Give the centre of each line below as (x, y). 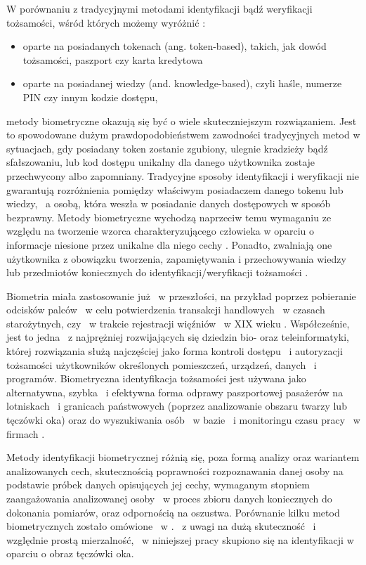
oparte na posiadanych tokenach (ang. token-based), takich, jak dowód (175, 46)
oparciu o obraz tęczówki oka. (70, 553)
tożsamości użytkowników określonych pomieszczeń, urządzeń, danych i (162, 364)
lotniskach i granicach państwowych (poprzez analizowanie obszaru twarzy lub (177, 406)
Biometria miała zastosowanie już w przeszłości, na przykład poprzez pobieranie (181, 296)
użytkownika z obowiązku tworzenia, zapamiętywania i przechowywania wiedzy (176, 258)
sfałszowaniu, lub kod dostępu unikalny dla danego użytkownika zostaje (161, 162)
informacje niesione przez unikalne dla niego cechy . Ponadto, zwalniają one (169, 244)
